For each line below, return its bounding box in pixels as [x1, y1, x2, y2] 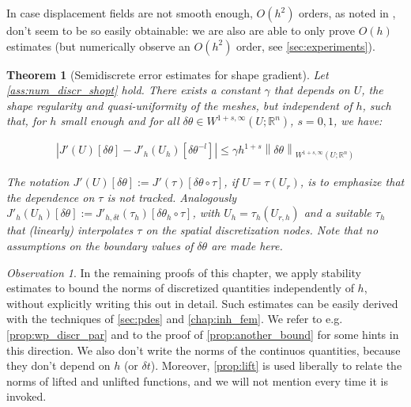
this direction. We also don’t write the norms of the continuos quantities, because [6, 341, 401, 358]
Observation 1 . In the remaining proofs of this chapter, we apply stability [6, 264, 361, 280]
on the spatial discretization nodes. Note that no [145, 222, 379, 238]
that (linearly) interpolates [6, 222, 134, 238]
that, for [6, 112, 47, 129]
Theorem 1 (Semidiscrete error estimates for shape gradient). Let [6, 66, 329, 82]
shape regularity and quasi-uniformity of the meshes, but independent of [6, 97, 353, 113]
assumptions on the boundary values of [6, 238, 194, 253]
